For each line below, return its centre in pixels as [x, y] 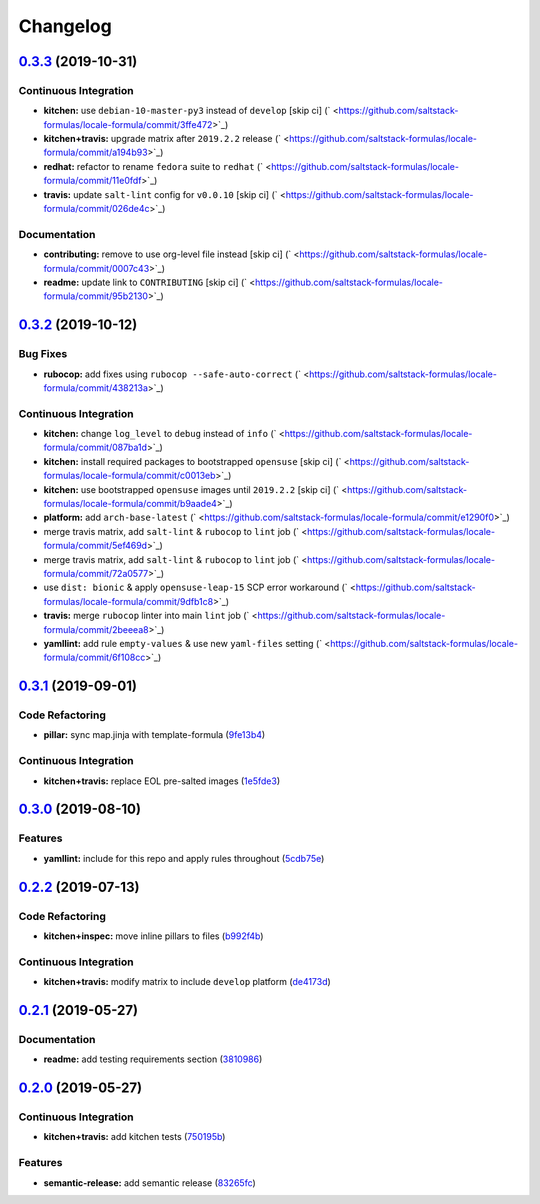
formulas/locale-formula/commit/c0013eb [129, 476]
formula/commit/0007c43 [96, 268]
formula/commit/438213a [96, 387]
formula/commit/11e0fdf [92, 181]
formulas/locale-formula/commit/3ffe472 [128, 124]
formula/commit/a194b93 [96, 152]
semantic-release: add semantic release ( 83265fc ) [150, 1182]
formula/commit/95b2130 [96, 296]
